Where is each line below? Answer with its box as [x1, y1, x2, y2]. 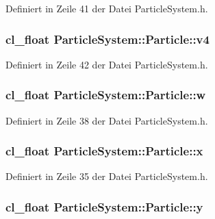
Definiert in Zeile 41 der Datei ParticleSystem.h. [5, 1, 208, 15]
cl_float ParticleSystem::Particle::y [5, 198, 203, 215]
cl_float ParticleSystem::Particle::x [5, 142, 203, 159]
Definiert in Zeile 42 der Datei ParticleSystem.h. [5, 57, 208, 71]
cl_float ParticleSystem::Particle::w [5, 86, 206, 103]
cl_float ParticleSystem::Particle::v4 [5, 30, 210, 47]
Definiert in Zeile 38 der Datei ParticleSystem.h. [5, 113, 208, 127]
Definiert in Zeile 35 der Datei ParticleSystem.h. [5, 169, 208, 183]
